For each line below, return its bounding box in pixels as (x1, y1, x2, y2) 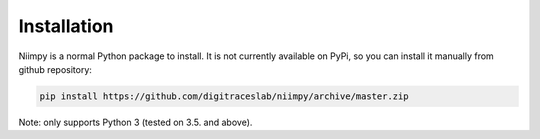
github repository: (18, 63, 92, 75)
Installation (18, 15, 114, 37)
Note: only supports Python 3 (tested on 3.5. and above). (18, 116, 253, 128)
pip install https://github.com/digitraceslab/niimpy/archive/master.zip (39, 90, 409, 102)
